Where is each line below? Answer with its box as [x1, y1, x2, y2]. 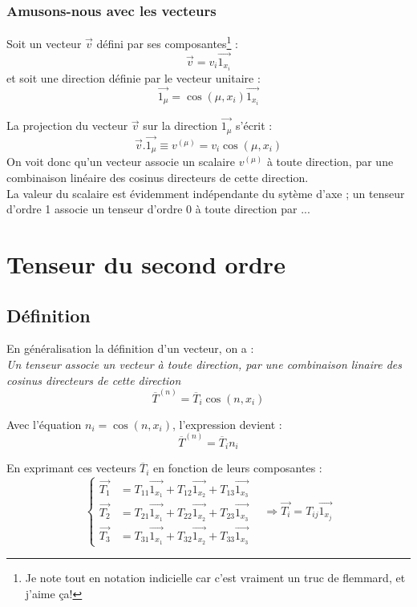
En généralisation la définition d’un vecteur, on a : [6, 340, 254, 357]
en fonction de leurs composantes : [153, 459, 322, 476]
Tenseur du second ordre [6, 247, 285, 280]
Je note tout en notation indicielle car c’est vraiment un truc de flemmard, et [25, 569, 406, 585]
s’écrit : [236, 117, 273, 134]
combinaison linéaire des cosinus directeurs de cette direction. [6, 168, 309, 185]
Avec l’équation [6, 415, 82, 432]
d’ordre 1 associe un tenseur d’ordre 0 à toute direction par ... [6, 200, 310, 217]
